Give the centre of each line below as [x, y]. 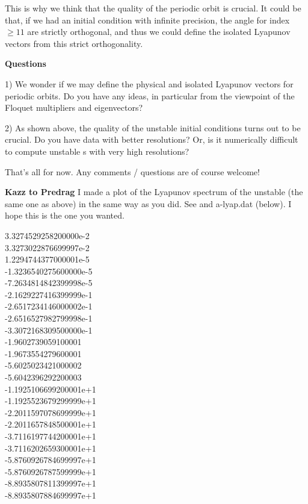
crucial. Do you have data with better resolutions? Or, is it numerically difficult [152, 139]
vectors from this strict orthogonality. [74, 43]
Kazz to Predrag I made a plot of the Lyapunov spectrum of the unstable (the [154, 192]
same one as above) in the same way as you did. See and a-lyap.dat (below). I [148, 203]
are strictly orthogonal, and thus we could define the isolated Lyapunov [159, 32]
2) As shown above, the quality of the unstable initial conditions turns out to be [153, 127]
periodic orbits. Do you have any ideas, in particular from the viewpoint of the [150, 95]
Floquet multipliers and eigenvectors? [74, 107]
